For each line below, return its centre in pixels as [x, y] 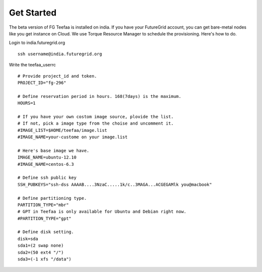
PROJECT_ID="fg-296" [42, 83]
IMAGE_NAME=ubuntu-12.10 [47, 157]
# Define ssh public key [47, 178]
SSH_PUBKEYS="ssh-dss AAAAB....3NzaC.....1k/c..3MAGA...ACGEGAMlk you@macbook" [115, 184]
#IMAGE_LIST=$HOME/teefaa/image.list [63, 130]
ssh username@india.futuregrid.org [60, 54]
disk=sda [28, 239]
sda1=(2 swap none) [41, 246]
